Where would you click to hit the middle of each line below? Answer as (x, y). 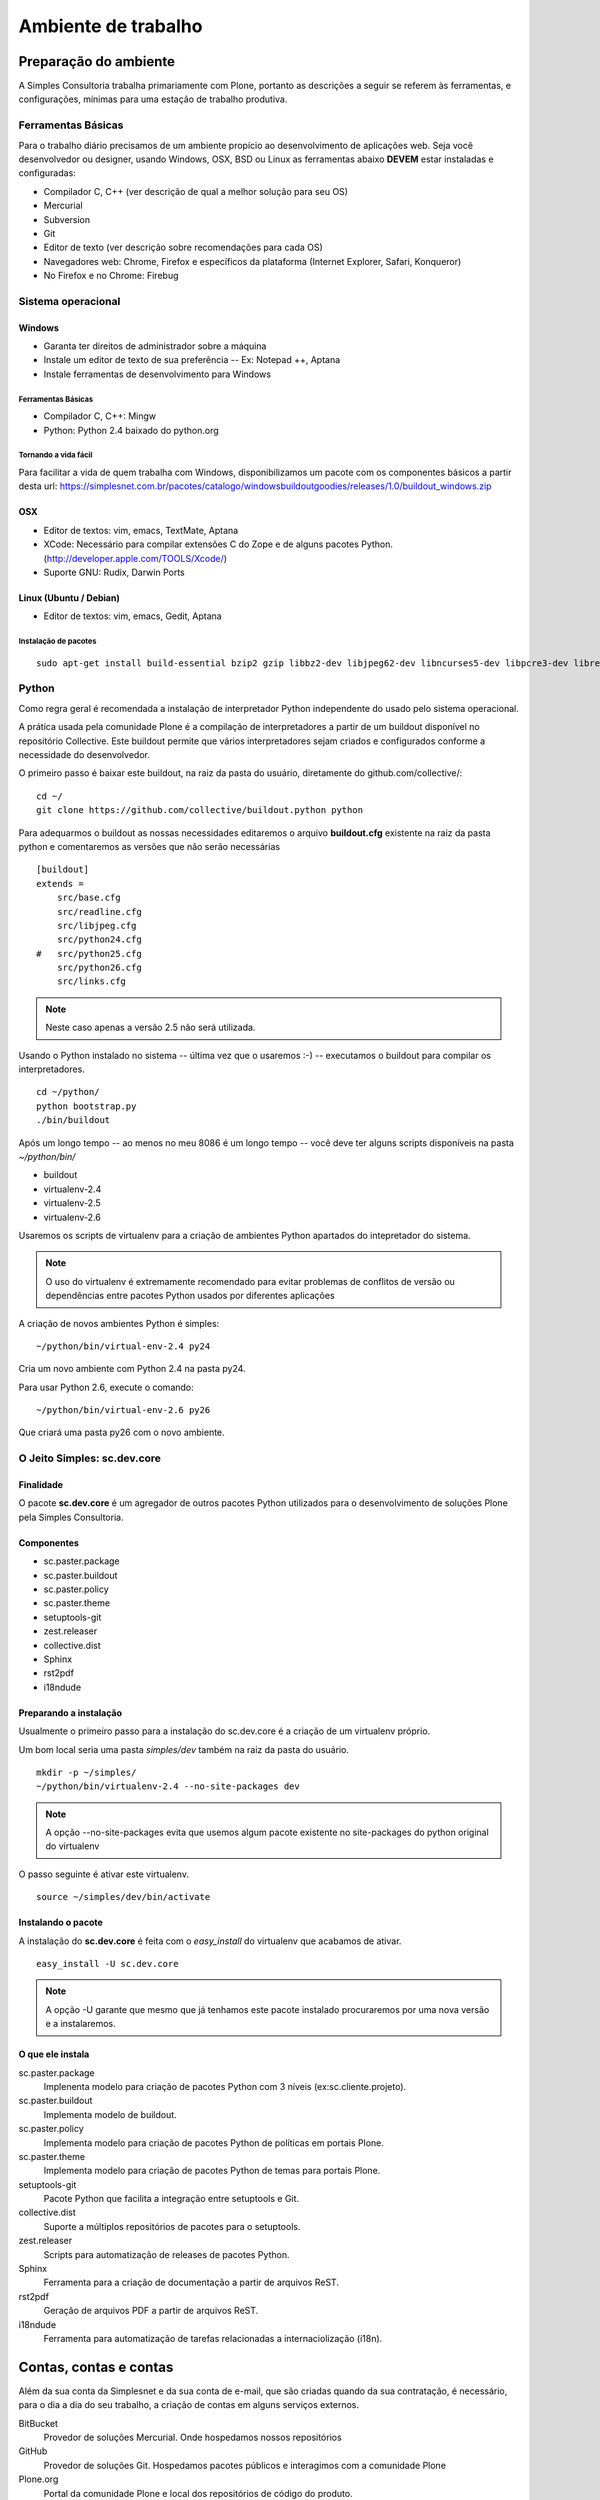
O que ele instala (54, 2054)
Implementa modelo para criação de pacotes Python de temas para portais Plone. (212, 2171)
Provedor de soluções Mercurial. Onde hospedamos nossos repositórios (192, 2437)
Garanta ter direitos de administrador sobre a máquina (155, 346)
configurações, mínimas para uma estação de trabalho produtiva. (153, 99)
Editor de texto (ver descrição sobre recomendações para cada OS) (183, 247)
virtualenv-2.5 (72, 1203)
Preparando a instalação (70, 1712)
